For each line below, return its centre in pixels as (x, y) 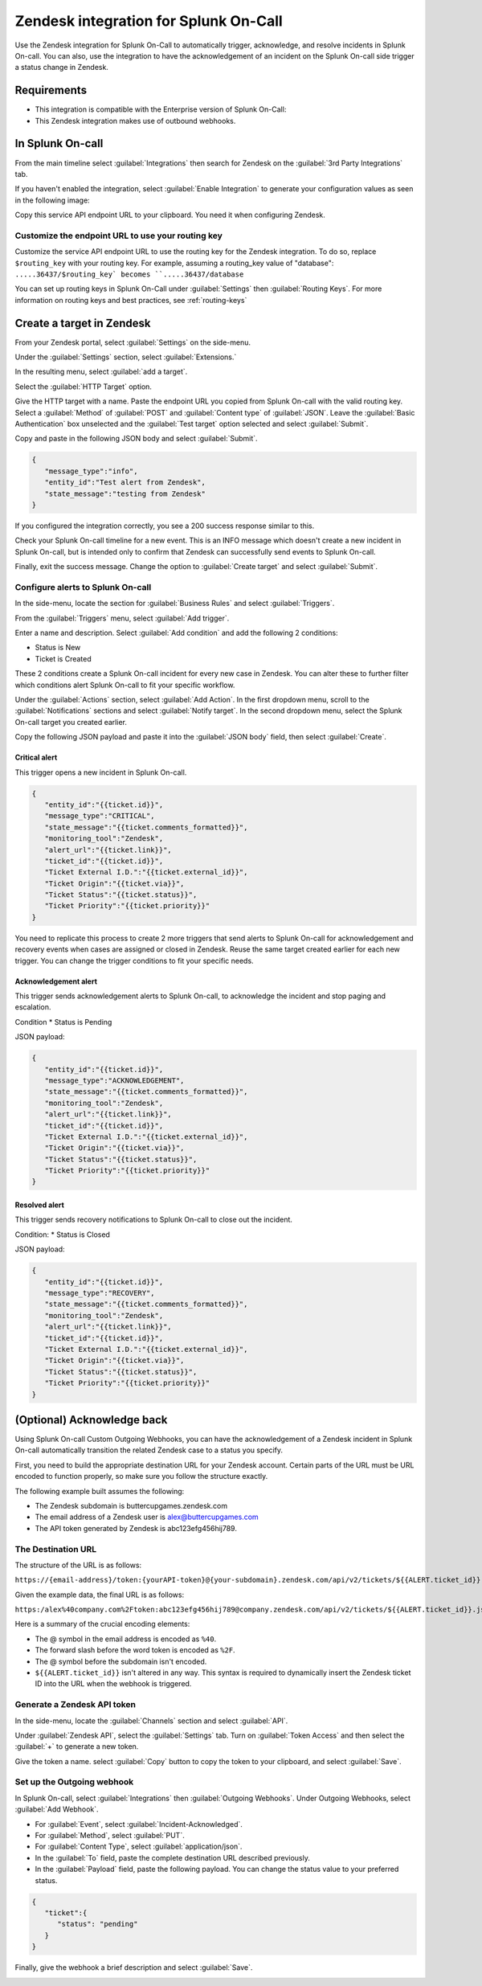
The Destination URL (56, 1549)
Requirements (51, 90)
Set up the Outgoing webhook (74, 1782)
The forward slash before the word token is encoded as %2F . (135, 1650)
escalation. (33, 1007)
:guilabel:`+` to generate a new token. (77, 1746)
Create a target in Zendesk (83, 323)
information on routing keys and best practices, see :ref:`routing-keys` (131, 300)
